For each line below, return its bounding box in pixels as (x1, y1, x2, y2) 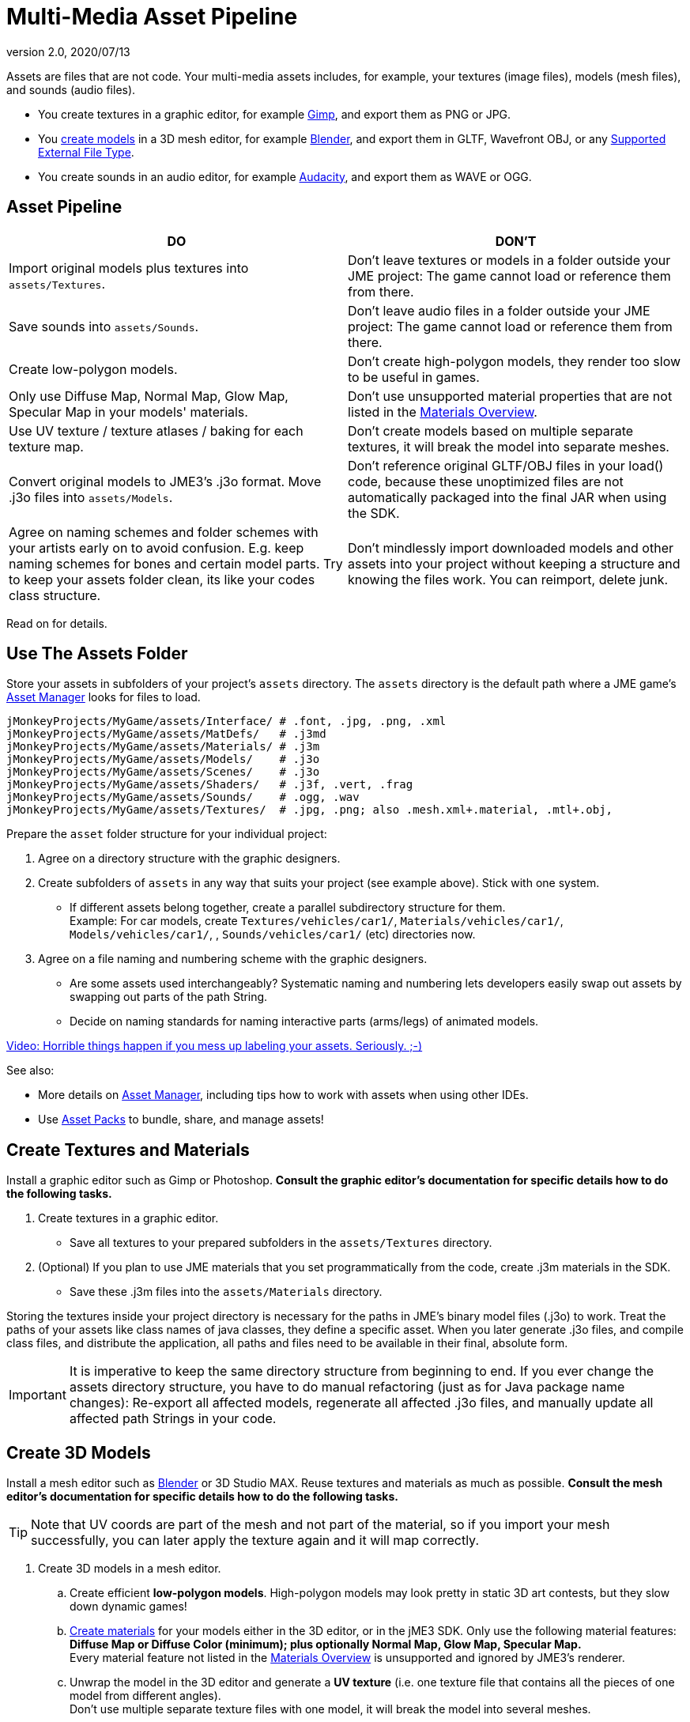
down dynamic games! (70, 1599, 187, 1614)
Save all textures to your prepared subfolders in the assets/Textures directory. (70, 1236, 492, 1250)
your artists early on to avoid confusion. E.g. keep (9, 539, 304, 556)
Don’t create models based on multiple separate (348, 422, 634, 439)
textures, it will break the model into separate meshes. (348, 438, 669, 455)
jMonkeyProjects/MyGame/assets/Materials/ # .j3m (6, 740, 320, 753)
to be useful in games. (348, 368, 480, 385)
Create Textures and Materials (6, 1139, 250, 1160)
